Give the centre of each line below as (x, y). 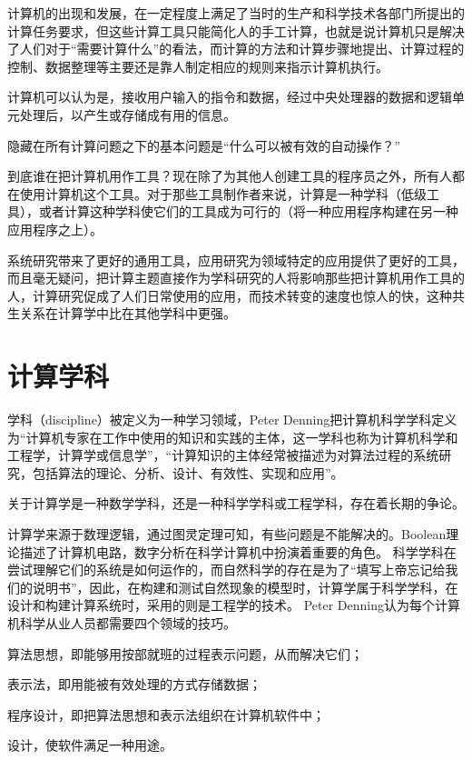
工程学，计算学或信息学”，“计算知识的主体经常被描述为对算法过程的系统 (223, 455)
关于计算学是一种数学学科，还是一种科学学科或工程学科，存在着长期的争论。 (236, 503)
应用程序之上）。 (55, 229)
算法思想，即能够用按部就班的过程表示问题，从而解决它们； (185, 653)
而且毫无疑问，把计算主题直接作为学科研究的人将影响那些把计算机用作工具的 (236, 278)
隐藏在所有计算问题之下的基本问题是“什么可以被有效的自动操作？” (204, 145)
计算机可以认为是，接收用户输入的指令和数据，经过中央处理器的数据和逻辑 (230, 97)
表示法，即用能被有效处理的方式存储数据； (134, 684)
